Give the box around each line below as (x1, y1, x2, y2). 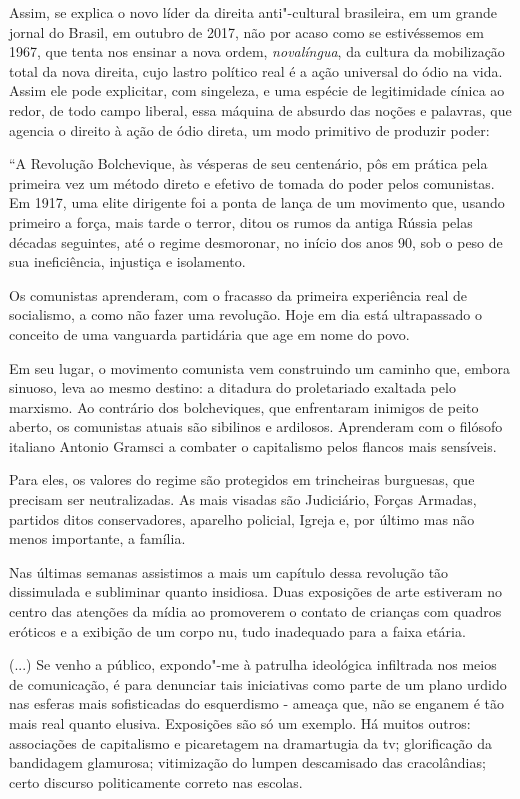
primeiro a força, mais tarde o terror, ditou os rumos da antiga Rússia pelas (9, 211, 473, 232)
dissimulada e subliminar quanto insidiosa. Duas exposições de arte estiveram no (9, 581, 502, 602)
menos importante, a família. (9, 528, 186, 549)
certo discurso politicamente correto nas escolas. (9, 771, 303, 792)
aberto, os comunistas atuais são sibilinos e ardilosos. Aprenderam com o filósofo (9, 416, 503, 437)
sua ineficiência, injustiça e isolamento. (9, 251, 246, 272)
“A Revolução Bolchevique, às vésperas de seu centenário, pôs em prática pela (9, 153, 488, 174)
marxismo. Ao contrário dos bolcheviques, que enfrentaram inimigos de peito (9, 396, 479, 417)
